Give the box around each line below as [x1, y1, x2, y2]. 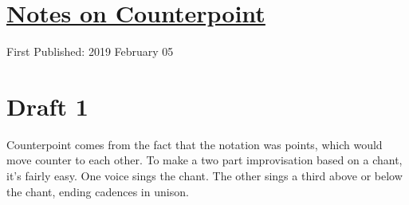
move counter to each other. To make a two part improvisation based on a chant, [6, 152, 403, 168]
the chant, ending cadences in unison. [6, 183, 189, 199]
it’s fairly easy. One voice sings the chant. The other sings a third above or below [6, 168, 403, 184]
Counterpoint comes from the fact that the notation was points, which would [6, 136, 383, 152]
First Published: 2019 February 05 [6, 43, 174, 60]
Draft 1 [6, 89, 88, 122]
